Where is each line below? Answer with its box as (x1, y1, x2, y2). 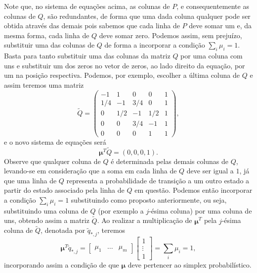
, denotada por (41, 225, 85, 235)
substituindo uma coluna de (4, 205, 88, 216)
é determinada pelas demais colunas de (111, 156, 229, 166)
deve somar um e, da (189, 20, 252, 31)
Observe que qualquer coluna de (4, 156, 101, 166)
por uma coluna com (180, 51, 243, 61)
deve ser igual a (186, 165, 234, 176)
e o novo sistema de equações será (4, 136, 106, 147)
